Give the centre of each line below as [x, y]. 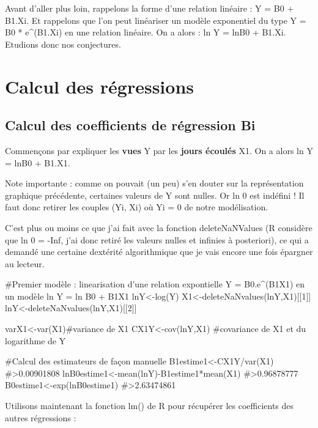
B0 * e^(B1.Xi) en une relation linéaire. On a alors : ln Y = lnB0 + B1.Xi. [146, 32]
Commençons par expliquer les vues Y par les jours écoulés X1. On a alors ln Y [159, 150]
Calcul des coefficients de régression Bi [130, 125]
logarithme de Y [35, 340]
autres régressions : [41, 417]
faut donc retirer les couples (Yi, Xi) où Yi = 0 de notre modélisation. [137, 207]
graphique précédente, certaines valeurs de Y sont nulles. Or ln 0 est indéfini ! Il [155, 195]
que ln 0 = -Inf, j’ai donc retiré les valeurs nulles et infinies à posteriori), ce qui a [157, 239]
